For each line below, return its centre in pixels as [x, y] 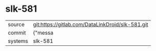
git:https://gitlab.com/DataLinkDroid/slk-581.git [91, 24]
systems [18, 41]
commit [17, 33]
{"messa [43, 33]
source [16, 24]
